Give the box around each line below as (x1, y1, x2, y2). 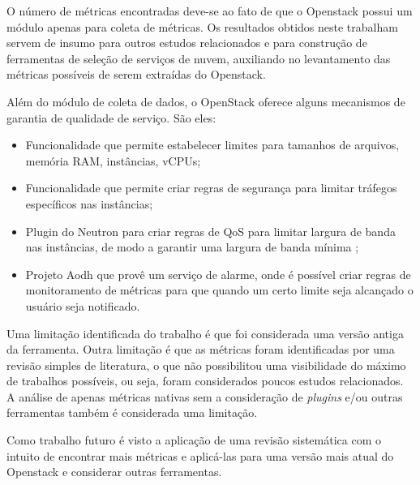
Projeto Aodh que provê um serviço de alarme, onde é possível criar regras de (25, 265, 411, 282)
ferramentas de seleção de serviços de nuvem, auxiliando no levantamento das (6, 49, 391, 67)
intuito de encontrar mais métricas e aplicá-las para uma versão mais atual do (6, 447, 394, 464)
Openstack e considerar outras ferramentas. (6, 463, 222, 480)
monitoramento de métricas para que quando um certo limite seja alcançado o (25, 281, 414, 298)
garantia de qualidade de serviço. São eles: (6, 109, 216, 126)
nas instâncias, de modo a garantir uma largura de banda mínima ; (25, 238, 359, 255)
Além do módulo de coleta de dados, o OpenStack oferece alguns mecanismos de (6, 92, 405, 109)
